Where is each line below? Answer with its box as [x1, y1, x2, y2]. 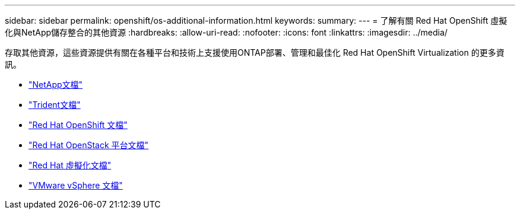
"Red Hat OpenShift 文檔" [28, 120, 128, 130]
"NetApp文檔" [28, 79, 83, 90]
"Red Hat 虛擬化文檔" [28, 160, 112, 170]
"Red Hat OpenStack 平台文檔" [28, 140, 149, 150]
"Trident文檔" [28, 100, 81, 110]
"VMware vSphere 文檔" [28, 180, 123, 190]
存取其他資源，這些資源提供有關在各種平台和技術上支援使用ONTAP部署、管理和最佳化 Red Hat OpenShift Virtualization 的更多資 [5, 47, 505, 58]
